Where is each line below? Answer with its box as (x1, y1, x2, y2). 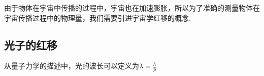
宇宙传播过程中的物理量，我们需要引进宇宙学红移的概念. (4, 12, 191, 23)
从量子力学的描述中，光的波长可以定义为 (4, 60, 139, 71)
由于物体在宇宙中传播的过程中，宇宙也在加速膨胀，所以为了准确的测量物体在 (4, 3, 260, 13)
